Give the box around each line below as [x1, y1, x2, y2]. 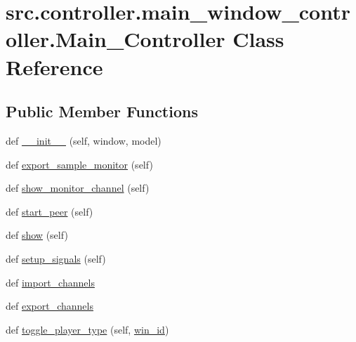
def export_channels [6, 298, 93, 313]
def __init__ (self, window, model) [6, 133, 161, 147]
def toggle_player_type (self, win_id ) [6, 322, 169, 336]
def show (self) [6, 228, 68, 242]
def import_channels [6, 275, 95, 289]
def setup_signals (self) [6, 251, 106, 265]
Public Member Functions [6, 100, 198, 122]
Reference [6, 52, 103, 81]
